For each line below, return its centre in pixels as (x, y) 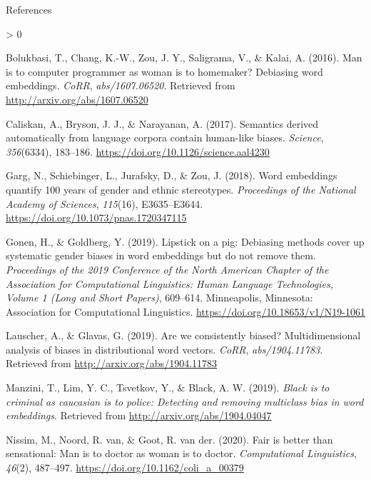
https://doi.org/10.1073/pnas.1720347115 (96, 217)
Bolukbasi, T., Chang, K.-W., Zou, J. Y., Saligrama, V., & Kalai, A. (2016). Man (184, 57)
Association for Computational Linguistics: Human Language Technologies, (170, 283)
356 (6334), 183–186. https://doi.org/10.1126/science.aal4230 (138, 151)
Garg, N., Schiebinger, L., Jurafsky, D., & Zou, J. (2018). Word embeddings (172, 175)
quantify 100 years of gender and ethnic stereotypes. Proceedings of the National (181, 189)
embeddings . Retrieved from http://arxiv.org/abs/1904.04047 (139, 415)
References (29, 9)
